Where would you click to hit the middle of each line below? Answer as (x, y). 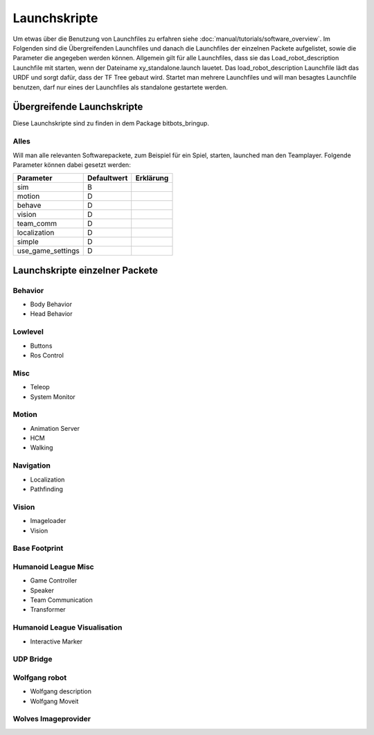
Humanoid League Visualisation (68, 628)
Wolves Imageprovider (52, 719)
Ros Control (47, 355)
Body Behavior (51, 304)
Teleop (40, 387)
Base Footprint (38, 549)
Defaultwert (108, 178)
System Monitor (53, 397)
